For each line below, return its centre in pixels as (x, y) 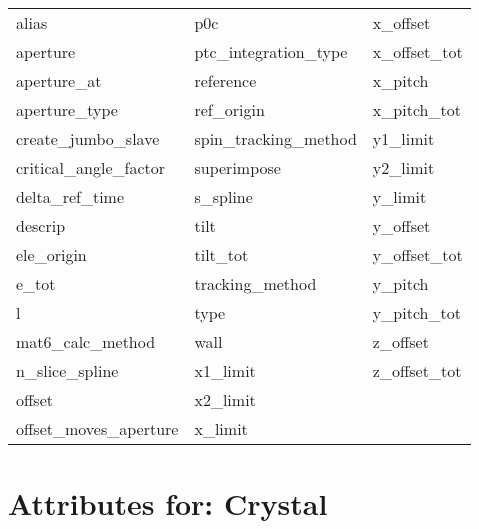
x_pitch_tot (416, 109)
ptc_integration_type (271, 51)
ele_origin (51, 254)
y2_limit (403, 167)
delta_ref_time (70, 196)
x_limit (221, 428)
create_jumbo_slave (88, 138)
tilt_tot (221, 254)
